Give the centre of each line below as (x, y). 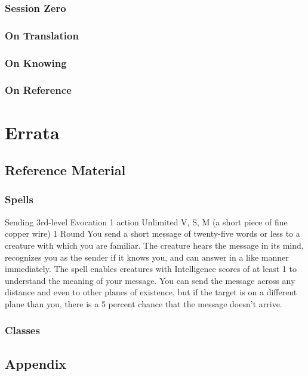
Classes (22, 330)
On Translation (42, 35)
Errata (32, 132)
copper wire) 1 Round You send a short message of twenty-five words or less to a (153, 233)
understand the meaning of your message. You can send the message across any (150, 280)
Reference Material (65, 170)
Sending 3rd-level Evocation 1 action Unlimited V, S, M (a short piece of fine (146, 221)
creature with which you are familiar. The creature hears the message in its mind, (154, 245)
